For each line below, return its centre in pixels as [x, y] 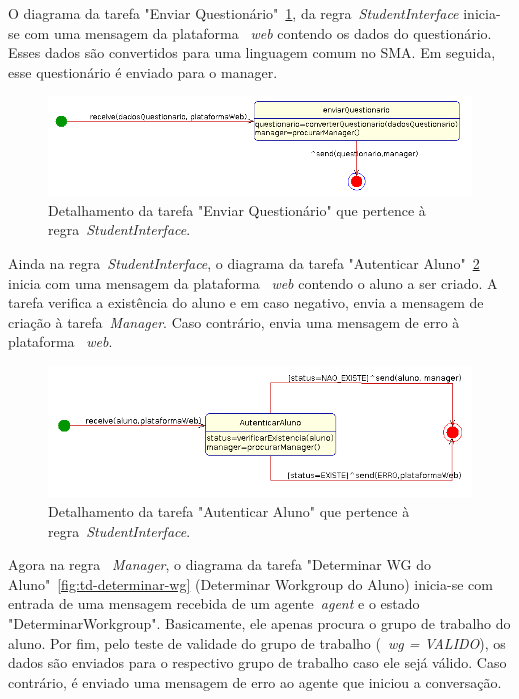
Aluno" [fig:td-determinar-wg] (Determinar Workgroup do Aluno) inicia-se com [250, 583]
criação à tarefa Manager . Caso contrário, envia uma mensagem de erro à [234, 321]
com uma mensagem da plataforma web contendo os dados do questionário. [258, 32]
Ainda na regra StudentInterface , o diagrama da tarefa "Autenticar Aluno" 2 [244, 262]
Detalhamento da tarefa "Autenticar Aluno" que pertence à [229, 510]
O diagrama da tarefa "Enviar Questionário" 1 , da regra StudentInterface [233, 13]
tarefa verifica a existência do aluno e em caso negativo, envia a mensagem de [246, 302]
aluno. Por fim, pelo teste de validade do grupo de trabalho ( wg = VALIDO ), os [257, 642]
